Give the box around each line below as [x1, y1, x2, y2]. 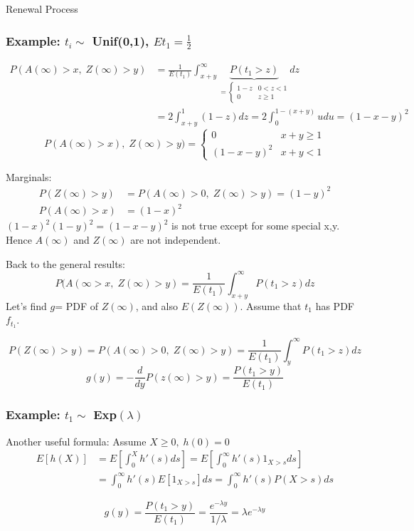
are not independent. [130, 232, 221, 247]
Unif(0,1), [92, 31, 149, 49]
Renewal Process [6, 1, 78, 16]
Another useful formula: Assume [6, 433, 147, 448]
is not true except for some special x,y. [171, 218, 340, 233]
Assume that [246, 298, 302, 313]
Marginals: [6, 169, 52, 184]
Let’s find [6, 298, 47, 313]
